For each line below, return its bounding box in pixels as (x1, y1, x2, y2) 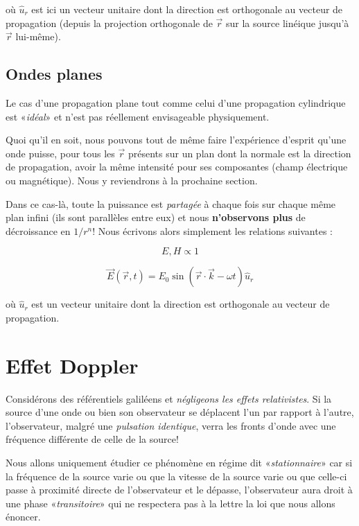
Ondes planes (6, 63, 103, 85)
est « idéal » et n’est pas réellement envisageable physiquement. (6, 109, 270, 123)
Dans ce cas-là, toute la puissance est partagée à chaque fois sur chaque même (6, 196, 336, 211)
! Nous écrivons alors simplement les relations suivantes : (92, 223, 333, 238)
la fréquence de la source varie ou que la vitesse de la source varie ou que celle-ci (6, 468, 347, 483)
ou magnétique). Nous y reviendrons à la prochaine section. (6, 173, 258, 187)
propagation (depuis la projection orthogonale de (6, 15, 213, 30)
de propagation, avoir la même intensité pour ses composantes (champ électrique (6, 159, 348, 174)
